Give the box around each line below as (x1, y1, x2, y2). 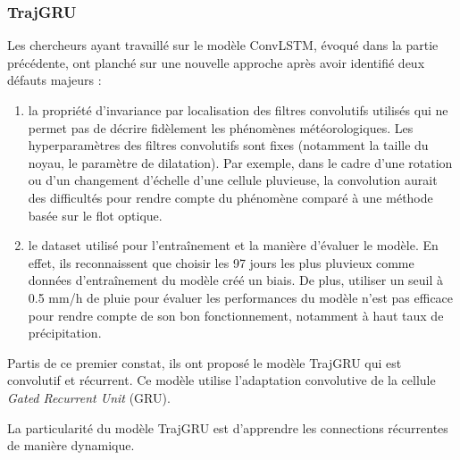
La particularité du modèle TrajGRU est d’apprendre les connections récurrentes (7, 418, 448, 437)
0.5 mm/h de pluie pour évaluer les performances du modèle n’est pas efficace (28, 288, 454, 306)
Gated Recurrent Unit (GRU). (7, 388, 171, 406)
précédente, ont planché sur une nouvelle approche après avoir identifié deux (7, 53, 425, 71)
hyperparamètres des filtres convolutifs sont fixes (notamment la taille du (28, 136, 429, 155)
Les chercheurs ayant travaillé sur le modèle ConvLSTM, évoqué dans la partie (7, 36, 439, 54)
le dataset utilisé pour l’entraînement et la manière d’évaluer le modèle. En (28, 236, 439, 255)
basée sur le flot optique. (28, 205, 163, 224)
